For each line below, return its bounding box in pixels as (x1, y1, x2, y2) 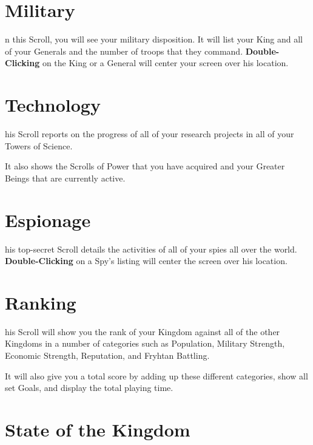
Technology (5, 92, 101, 117)
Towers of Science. (5, 139, 73, 152)
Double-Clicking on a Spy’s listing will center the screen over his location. (5, 254, 288, 267)
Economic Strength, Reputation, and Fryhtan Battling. (5, 349, 210, 362)
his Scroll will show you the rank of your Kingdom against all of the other (5, 325, 280, 338)
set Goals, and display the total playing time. (5, 381, 173, 394)
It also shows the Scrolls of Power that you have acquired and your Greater (5, 160, 285, 172)
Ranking (5, 290, 76, 314)
